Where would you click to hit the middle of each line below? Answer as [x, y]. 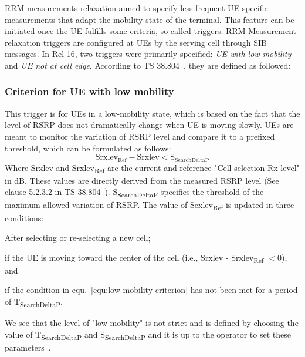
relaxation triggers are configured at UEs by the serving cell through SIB [136, 42]
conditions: [24, 218]
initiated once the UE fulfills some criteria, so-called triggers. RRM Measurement [150, 31]
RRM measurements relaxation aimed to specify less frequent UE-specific [136, 8]
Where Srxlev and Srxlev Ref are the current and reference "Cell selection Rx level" [152, 168]
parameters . [28, 347]
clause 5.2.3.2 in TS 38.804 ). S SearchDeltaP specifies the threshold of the [134, 193]
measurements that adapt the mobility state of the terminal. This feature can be [150, 19]
